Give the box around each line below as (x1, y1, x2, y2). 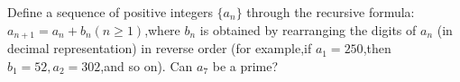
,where (144, 20, 180, 39)
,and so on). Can (100, 56, 193, 75)
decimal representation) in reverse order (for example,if (7, 39, 312, 58)
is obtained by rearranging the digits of (199, 20, 417, 39)
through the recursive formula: (246, 3, 415, 21)
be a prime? (212, 56, 279, 75)
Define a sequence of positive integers (7, 3, 213, 21)
